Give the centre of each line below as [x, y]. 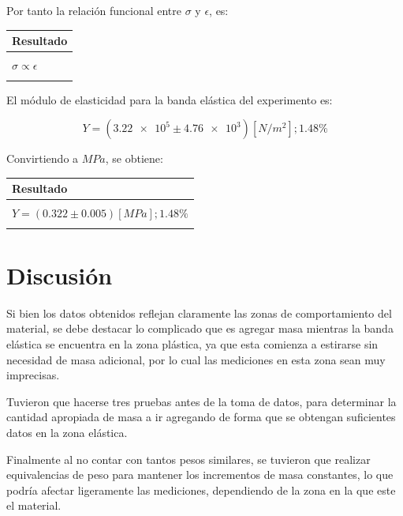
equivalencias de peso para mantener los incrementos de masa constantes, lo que [200, 475]
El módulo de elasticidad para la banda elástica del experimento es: [170, 99]
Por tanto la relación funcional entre [94, 10]
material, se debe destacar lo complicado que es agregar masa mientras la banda [200, 328]
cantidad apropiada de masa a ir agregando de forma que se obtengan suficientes [201, 417]
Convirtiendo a [43, 158]
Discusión [60, 275]
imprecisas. [33, 375]
